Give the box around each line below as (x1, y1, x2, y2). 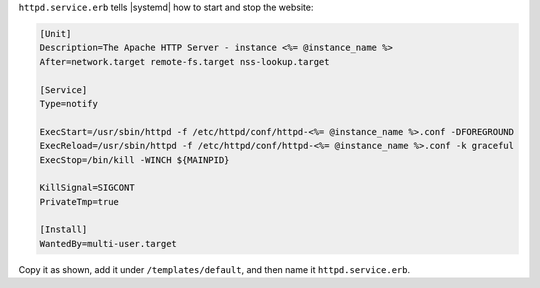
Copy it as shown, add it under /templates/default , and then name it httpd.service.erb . (18, 263, 410, 275)
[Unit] (39, 28, 72, 39)
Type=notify (39, 98, 99, 109)
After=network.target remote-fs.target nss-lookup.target (39, 56, 330, 67)
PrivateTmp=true (39, 196, 120, 207)
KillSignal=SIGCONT (39, 182, 135, 194)
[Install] (39, 224, 88, 235)
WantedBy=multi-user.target (39, 238, 177, 249)
